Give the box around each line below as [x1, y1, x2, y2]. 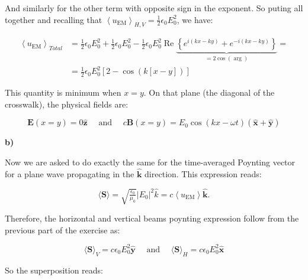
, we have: [177, 13, 213, 25]
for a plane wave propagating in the [5, 167, 134, 180]
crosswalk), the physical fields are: [5, 97, 129, 110]
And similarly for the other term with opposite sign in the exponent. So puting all [5, 2, 303, 14]
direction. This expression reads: [145, 167, 262, 180]
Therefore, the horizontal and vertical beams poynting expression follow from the [5, 212, 299, 224]
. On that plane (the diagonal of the [143, 86, 275, 99]
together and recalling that [5, 13, 102, 25]
